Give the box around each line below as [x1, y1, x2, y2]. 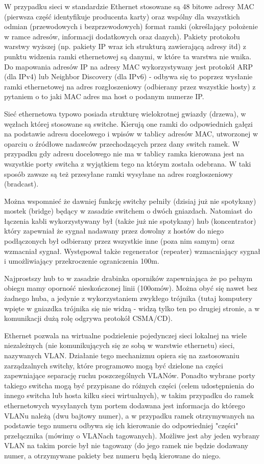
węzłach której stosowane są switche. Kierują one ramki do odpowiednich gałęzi [4, 118, 253, 129]
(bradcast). [4, 178, 39, 189]
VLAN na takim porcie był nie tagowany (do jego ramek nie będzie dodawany [4, 440, 249, 451]
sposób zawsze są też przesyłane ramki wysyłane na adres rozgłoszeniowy [4, 168, 233, 179]
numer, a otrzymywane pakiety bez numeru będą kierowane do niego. [4, 450, 221, 460]
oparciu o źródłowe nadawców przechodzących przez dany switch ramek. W [4, 138, 240, 149]
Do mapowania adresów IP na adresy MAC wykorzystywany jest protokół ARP [4, 61, 253, 72]
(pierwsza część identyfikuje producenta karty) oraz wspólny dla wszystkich [4, 11, 240, 21]
